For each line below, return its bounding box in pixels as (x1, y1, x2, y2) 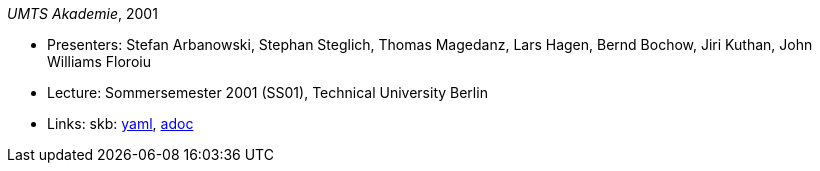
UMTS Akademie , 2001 (7, 5, 158, 22)
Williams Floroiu (47, 53, 151, 70)
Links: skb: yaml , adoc (47, 115, 194, 132)
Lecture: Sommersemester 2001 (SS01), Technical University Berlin (47, 84, 488, 101)
